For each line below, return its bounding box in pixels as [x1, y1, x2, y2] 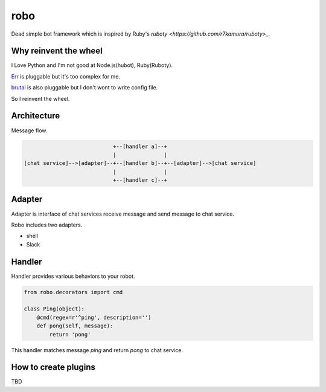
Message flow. [11, 127, 48, 134]
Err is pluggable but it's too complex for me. [11, 72, 121, 80]
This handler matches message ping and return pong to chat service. [11, 346, 184, 353]
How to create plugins [11, 362, 96, 373]
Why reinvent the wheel [11, 46, 103, 56]
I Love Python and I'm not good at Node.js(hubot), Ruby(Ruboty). [11, 62, 173, 69]
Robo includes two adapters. [11, 221, 83, 228]
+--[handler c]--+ [112, 177, 167, 184]
